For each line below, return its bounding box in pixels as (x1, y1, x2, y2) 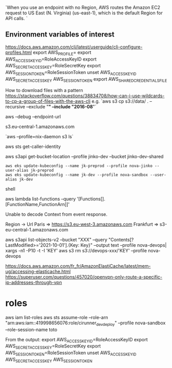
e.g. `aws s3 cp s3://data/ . (91, 98, 149, 104)
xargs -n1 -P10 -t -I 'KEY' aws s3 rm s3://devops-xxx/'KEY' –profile (5, 247, 147, 253)
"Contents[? (108, 236, 134, 243)
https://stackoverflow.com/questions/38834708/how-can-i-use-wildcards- (5, 93, 165, 99)
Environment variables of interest (5, 30, 114, 39)
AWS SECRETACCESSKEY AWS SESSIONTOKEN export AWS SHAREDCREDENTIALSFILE (5, 76, 167, 83)
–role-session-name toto (5, 326, 58, 333)
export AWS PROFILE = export (33, 49, 91, 57)
